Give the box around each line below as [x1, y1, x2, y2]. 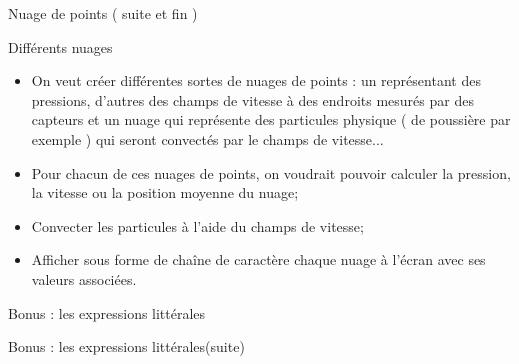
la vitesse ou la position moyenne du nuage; [31, 182, 299, 203]
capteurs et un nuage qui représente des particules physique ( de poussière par [31, 109, 511, 130]
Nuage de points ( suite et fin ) [8, 3, 198, 23]
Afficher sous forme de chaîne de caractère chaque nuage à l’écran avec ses [31, 249, 486, 270]
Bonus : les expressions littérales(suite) [8, 336, 245, 357]
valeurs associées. [31, 268, 137, 289]
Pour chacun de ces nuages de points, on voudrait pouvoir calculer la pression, [31, 162, 511, 183]
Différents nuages [8, 36, 113, 57]
